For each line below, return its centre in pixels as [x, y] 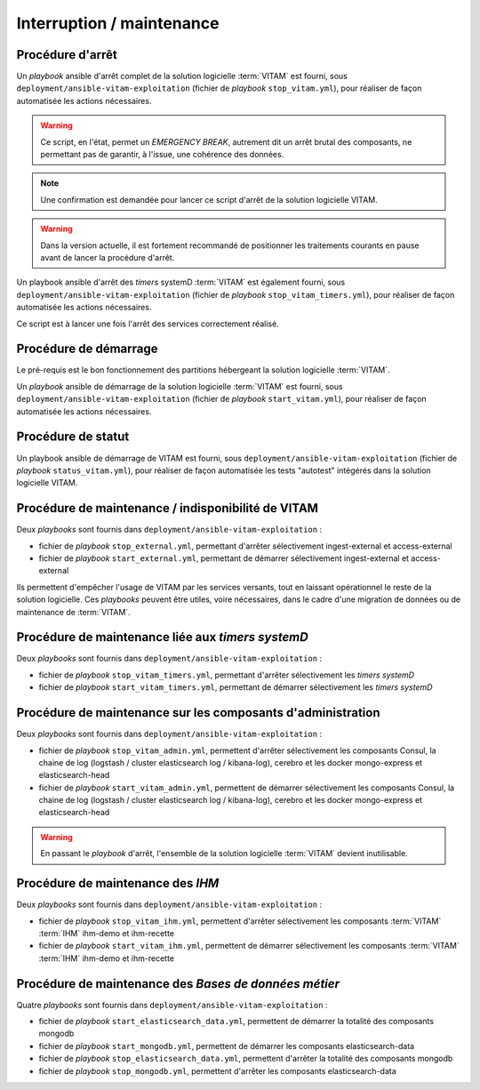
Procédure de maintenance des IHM [118, 883]
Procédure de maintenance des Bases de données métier [178, 984]
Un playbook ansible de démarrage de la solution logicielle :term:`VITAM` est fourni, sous [180, 386]
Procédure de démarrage [87, 349]
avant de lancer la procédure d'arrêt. [108, 257]
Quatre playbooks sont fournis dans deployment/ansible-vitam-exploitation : [172, 1005]
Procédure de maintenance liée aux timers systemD [162, 637]
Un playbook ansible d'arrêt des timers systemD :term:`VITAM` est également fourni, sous [181, 282]
